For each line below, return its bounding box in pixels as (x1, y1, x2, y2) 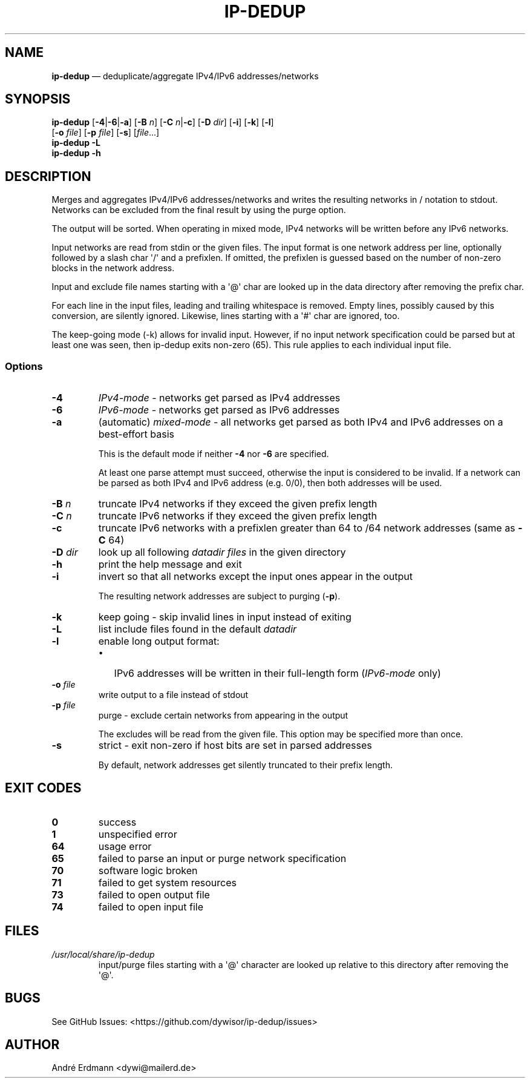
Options (5, 360, 43, 372)
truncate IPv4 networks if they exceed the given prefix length (98, 498, 378, 510)
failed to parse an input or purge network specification (98, 852, 347, 864)
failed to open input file (98, 900, 203, 913)
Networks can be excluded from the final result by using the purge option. (51, 205, 346, 216)
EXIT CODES (5, 780, 82, 796)
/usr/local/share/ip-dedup (51, 949, 155, 960)
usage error (98, 840, 152, 852)
